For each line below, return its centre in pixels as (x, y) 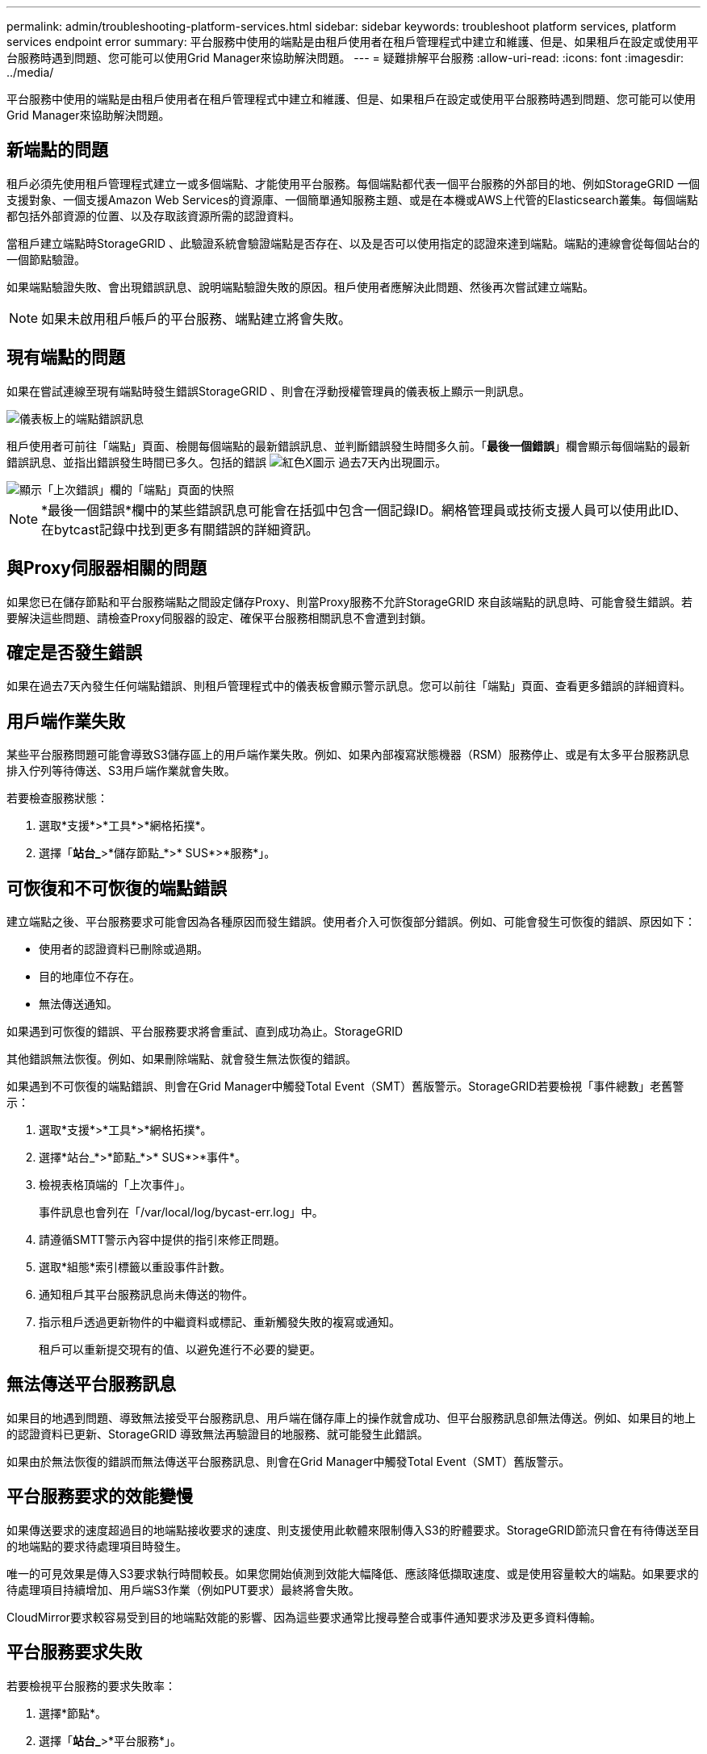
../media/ (30, 72)
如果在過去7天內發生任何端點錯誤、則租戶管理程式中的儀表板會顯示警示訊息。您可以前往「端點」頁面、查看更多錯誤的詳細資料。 (349, 686)
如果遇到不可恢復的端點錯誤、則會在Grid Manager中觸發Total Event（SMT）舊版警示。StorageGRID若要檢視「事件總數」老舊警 (345, 1086)
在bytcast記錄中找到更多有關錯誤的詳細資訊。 (180, 529)
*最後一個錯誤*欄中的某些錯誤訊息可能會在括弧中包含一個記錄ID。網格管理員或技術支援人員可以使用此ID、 (364, 510)
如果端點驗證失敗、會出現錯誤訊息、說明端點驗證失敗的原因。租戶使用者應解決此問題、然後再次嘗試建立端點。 (300, 287)
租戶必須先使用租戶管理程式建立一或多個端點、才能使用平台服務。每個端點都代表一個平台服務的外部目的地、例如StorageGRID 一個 (353, 183)
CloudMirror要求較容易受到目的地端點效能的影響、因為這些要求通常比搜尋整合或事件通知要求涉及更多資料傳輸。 (304, 1617)
